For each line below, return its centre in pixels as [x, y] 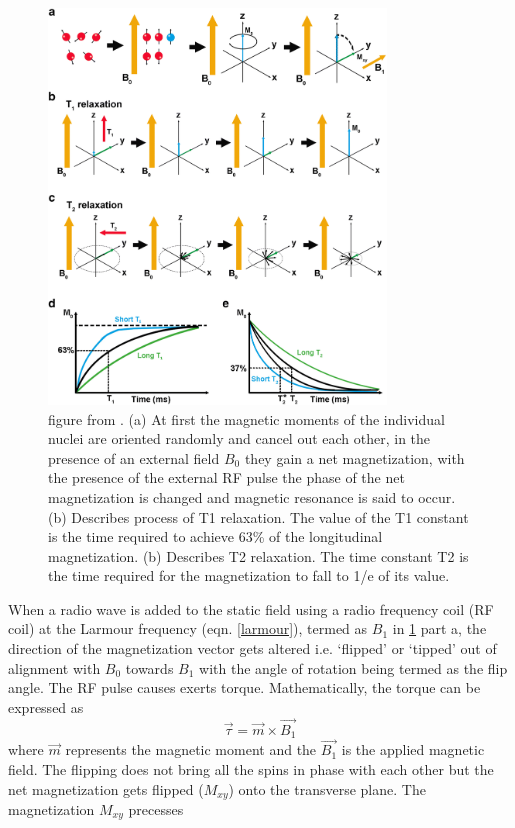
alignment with [54, 667]
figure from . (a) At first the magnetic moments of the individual [246, 418]
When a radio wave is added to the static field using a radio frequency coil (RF [251, 608]
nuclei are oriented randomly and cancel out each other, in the [239, 438]
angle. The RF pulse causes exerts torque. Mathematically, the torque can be [244, 687]
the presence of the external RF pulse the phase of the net [226, 477]
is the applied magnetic [413, 749]
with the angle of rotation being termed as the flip [353, 667]
